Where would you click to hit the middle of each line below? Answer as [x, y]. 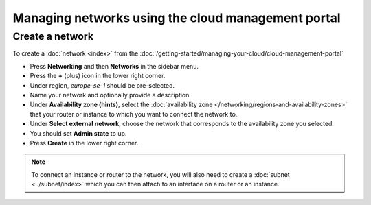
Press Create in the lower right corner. [84, 143]
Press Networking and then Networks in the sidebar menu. [114, 66]
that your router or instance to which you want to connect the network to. [134, 114]
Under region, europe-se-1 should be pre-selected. [102, 85]
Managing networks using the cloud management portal [177, 18]
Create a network [53, 36]
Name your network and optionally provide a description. [111, 95]
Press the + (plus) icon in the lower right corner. [98, 76]
